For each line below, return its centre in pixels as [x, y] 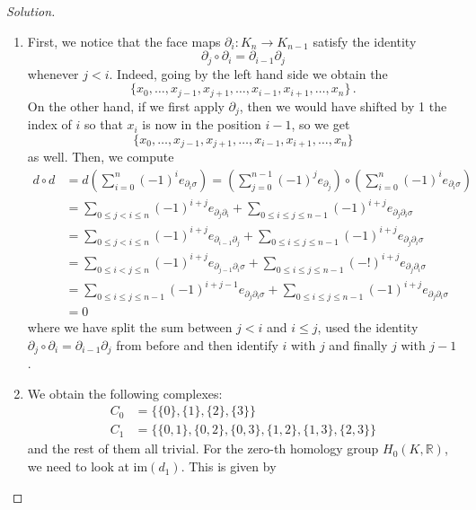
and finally [358, 344]
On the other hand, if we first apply [126, 106]
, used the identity [368, 327]
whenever [53, 73]
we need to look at [78, 466]
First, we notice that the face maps [124, 41]
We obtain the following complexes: [125, 393]
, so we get [321, 124]
